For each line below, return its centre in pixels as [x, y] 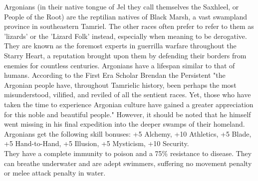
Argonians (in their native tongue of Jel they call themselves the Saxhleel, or [122, 6]
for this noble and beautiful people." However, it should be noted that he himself [128, 114]
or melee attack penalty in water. [55, 173]
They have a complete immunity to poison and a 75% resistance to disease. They [128, 153]
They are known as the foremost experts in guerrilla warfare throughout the [120, 46]
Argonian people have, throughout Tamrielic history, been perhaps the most [120, 85]
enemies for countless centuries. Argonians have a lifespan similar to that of [120, 65]
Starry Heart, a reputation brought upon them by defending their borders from [125, 55]
